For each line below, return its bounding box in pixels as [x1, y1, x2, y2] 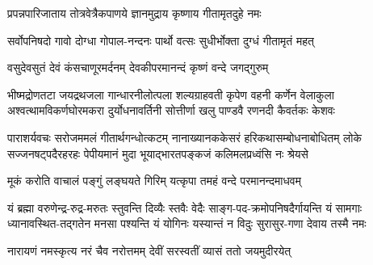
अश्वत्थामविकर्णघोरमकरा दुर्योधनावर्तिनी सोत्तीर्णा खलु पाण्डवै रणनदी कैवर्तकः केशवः [7, 102, 335, 119]
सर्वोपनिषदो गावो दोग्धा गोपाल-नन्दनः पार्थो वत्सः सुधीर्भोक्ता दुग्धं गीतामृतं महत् [7, 32, 314, 48]
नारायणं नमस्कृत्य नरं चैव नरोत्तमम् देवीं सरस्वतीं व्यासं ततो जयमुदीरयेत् [7, 242, 291, 259]
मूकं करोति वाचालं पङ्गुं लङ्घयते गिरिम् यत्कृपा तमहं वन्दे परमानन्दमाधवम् [7, 172, 301, 189]
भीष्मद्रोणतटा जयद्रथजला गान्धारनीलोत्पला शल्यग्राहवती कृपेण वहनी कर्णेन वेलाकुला [7, 86, 334, 103]
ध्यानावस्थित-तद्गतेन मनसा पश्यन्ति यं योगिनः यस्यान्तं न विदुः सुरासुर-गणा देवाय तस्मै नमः [7, 215, 367, 232]
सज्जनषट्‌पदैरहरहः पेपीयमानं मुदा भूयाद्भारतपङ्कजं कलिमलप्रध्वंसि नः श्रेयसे [7, 145, 308, 162]
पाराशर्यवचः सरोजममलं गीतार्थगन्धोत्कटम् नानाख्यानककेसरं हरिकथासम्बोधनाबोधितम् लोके [7, 128, 362, 145]
